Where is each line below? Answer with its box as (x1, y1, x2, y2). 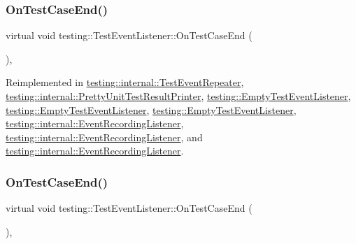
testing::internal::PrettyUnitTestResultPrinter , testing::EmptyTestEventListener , (6, 89, 351, 103)
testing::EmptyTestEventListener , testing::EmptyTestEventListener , (6, 102, 297, 117)
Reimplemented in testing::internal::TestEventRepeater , (6, 75, 244, 89)
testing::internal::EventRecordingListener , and (6, 129, 203, 144)
